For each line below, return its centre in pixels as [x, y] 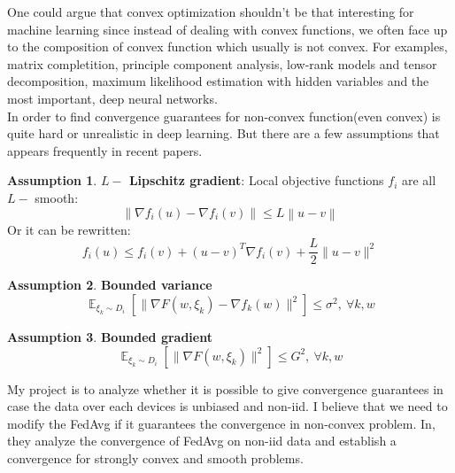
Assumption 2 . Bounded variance [110, 285]
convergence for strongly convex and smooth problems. [155, 458]
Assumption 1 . [52, 180]
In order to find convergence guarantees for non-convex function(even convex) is [224, 116]
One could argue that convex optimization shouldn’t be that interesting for [211, 12]
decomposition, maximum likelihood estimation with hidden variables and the [218, 81]
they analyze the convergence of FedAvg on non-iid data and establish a [202, 441]
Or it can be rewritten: [69, 229]
